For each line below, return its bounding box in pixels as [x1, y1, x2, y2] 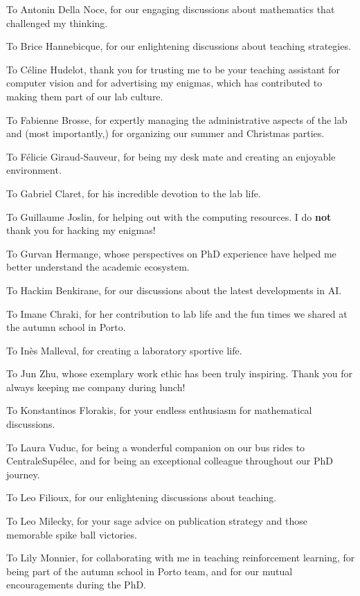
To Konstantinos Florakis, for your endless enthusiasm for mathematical [6, 403, 312, 417]
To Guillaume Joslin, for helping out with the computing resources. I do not [6, 209, 332, 224]
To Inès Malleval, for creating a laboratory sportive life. [6, 343, 242, 357]
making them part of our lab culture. [6, 89, 163, 103]
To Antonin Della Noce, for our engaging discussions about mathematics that [6, 2, 335, 16]
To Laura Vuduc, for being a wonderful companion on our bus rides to [6, 440, 305, 454]
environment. [6, 163, 62, 177]
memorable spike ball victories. [6, 527, 137, 541]
